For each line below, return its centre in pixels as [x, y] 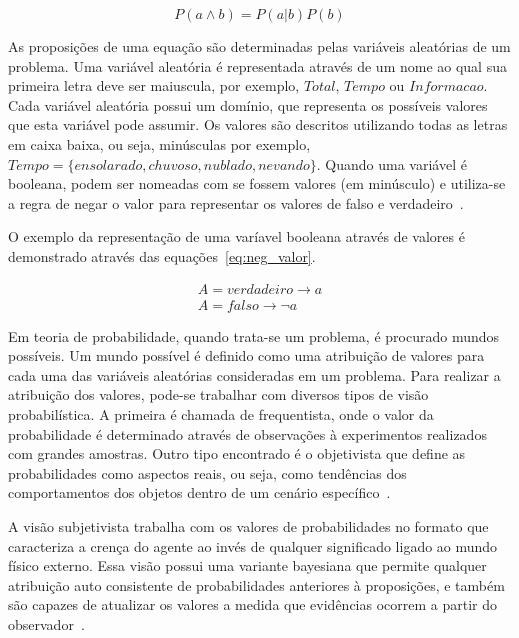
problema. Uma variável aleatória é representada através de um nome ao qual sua [257, 65]
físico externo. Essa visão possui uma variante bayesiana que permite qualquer [247, 565]
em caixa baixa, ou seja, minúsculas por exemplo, [159, 143]
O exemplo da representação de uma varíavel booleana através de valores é [236, 236]
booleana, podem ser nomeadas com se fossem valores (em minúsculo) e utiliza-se [257, 183]
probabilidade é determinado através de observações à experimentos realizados [247, 433]
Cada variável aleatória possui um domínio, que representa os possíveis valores [248, 104]
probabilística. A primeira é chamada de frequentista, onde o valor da [221, 413]
